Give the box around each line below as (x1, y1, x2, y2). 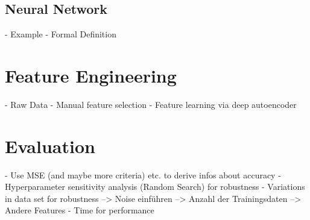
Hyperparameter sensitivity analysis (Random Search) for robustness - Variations (5, 180, 305, 193)
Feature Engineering (5, 63, 177, 87)
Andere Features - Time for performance (5, 204, 154, 216)
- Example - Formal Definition (5, 28, 116, 40)
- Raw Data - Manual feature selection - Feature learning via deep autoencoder (5, 98, 297, 110)
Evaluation (5, 133, 95, 158)
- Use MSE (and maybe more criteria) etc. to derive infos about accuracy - (5, 168, 281, 181)
